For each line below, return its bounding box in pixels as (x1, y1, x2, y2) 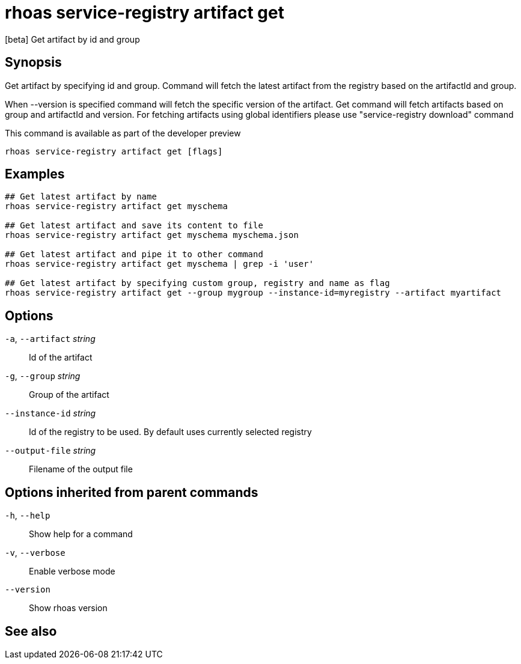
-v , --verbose (5, 547, 66, 558)
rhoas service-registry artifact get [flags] (5, 146, 223, 156)
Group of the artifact (29, 389, 109, 400)
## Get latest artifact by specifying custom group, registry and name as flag (5, 278, 390, 288)
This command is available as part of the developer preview (5, 127, 241, 138)
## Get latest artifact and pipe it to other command (5, 249, 263, 260)
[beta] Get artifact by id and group (5, 34, 140, 44)
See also (5, 623, 57, 639)
